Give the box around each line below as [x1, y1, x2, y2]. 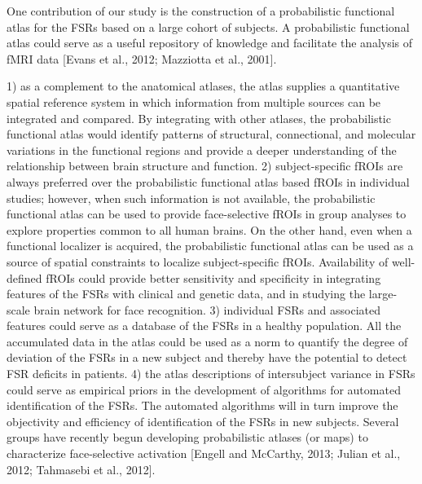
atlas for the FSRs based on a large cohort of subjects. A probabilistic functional [7, 18, 410, 35]
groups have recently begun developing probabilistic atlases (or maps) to [7, 429, 368, 446]
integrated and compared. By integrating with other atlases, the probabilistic [7, 109, 391, 126]
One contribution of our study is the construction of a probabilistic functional [7, 2, 395, 19]
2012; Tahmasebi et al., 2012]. [7, 460, 156, 477]
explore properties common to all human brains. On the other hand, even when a [7, 221, 412, 238]
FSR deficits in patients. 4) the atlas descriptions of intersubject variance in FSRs [7, 365, 415, 382]
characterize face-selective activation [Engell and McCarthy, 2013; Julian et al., [7, 445, 401, 462]
